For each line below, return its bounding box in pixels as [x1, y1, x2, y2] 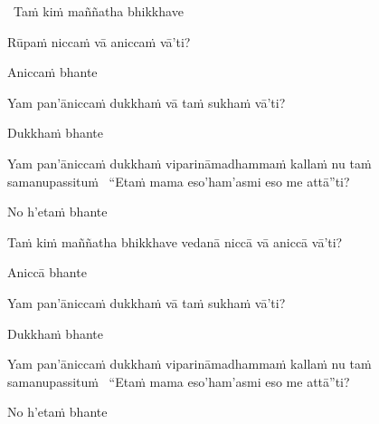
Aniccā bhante [7, 263, 87, 282]
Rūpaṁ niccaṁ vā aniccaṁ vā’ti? [7, 32, 191, 51]
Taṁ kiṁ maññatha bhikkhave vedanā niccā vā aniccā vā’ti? [7, 232, 343, 251]
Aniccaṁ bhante [7, 63, 98, 82]
